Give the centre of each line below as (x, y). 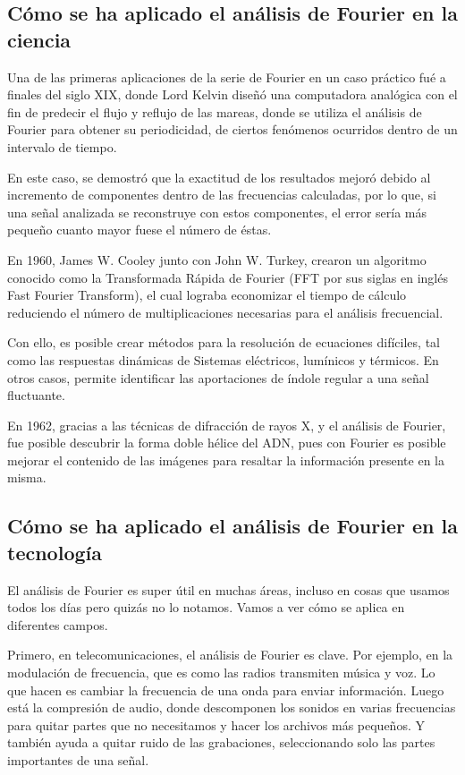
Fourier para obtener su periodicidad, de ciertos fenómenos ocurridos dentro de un (232, 129)
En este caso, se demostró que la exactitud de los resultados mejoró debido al (219, 177)
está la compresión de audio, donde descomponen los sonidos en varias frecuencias (232, 707)
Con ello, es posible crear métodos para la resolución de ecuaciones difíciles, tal (224, 342)
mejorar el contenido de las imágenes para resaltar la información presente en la (226, 460)
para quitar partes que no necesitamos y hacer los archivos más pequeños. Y (216, 724)
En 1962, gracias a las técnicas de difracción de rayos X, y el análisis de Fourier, (227, 425)
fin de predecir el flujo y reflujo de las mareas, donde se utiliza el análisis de (215, 111)
